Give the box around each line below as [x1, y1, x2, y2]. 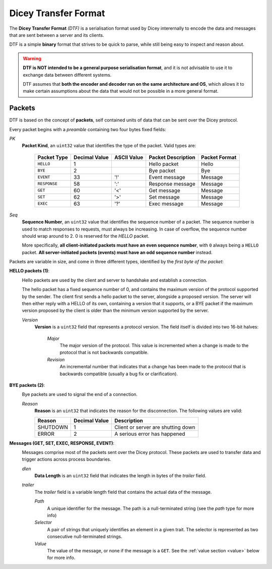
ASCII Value [114, 154, 144, 161]
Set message [149, 193, 180, 200]
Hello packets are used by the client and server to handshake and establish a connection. [22, 277, 208, 283]
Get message [149, 187, 181, 194]
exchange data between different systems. [23, 72, 112, 78]
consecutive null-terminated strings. [47, 534, 122, 540]
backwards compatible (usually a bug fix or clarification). [59, 371, 178, 377]
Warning [23, 55, 41, 62]
